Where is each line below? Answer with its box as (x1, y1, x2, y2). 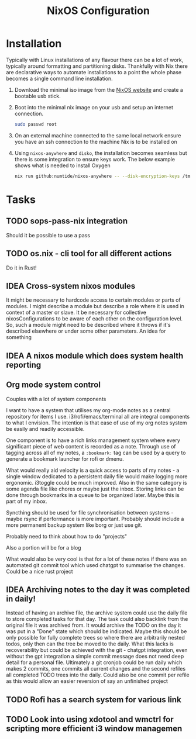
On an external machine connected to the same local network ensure (14, 132, 181, 139)
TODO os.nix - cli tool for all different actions (6, 248, 172, 258)
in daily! (6, 593, 36, 603)
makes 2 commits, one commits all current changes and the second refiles (6, 665, 186, 672)
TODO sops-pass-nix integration (6, 216, 128, 226)
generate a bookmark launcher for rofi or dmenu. (6, 455, 124, 462)
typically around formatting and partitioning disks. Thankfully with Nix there (6, 63, 188, 70)
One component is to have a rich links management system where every (6, 437, 180, 444)
